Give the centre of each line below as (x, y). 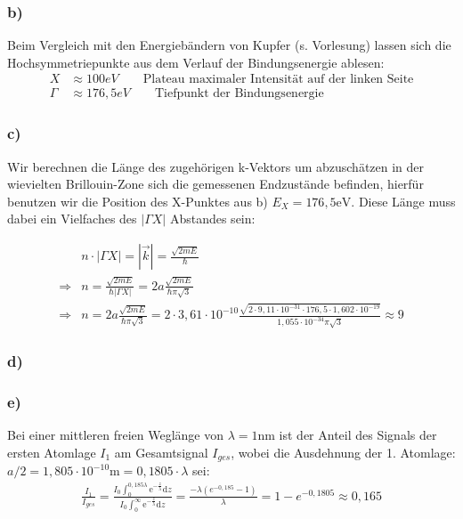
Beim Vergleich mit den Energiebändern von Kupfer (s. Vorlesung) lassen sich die (229, 45)
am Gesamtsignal (161, 452)
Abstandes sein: (212, 219)
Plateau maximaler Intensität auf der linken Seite (278, 80)
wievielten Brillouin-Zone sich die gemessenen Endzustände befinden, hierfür (215, 184)
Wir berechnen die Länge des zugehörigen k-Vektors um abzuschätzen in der (216, 166)
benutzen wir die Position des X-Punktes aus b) (138, 201)
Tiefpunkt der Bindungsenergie (239, 94)
